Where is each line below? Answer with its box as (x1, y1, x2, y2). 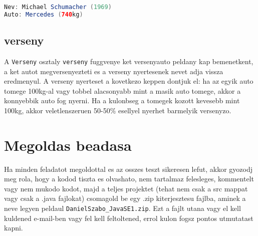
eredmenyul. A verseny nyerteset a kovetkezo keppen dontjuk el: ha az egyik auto (4, 76, 253, 86)
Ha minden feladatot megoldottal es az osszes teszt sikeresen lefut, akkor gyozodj (4, 163, 252, 174)
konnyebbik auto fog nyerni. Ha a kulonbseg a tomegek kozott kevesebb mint (4, 95, 240, 106)
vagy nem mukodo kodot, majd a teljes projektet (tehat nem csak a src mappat (4, 183, 248, 193)
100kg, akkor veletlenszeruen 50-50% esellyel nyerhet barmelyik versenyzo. (4, 105, 231, 115)
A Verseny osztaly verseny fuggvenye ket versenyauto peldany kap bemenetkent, (4, 56, 253, 66)
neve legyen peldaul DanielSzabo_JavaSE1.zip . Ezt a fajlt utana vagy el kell (4, 203, 241, 213)
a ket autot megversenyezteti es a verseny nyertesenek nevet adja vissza (4, 66, 223, 76)
